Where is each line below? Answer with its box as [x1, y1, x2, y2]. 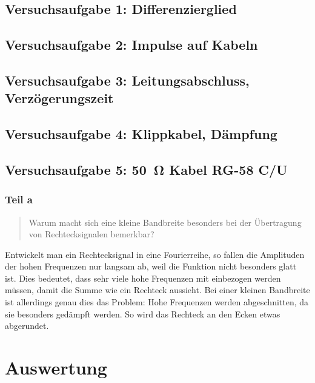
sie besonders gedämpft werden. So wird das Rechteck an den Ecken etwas [5, 307, 280, 320]
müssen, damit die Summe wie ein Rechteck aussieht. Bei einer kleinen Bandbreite [5, 283, 310, 296]
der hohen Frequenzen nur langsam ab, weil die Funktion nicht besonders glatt [5, 260, 297, 273]
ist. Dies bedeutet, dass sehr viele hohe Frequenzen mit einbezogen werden [5, 271, 281, 284]
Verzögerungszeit [5, 89, 114, 107]
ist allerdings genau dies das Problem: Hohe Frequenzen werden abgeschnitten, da [5, 296, 309, 308]
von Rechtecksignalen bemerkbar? [28, 228, 154, 240]
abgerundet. [5, 319, 49, 332]
